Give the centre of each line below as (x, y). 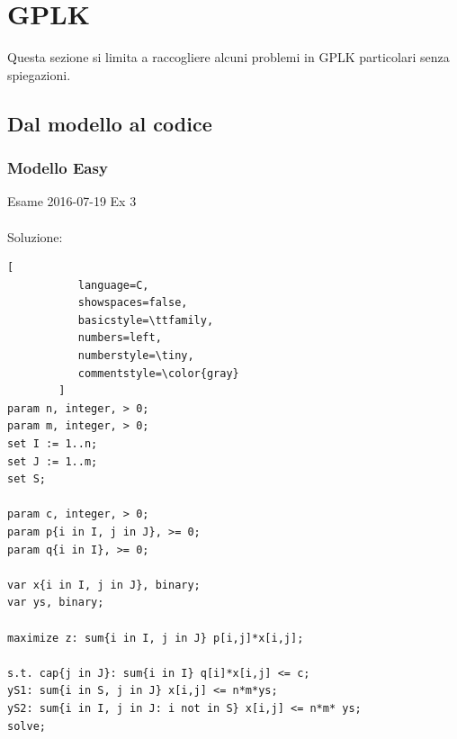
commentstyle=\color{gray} (158, 373)
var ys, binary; (56, 603)
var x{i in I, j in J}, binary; (104, 585)
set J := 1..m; (53, 461)
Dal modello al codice (110, 123)
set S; (27, 479)
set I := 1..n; (53, 444)
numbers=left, (120, 338)
